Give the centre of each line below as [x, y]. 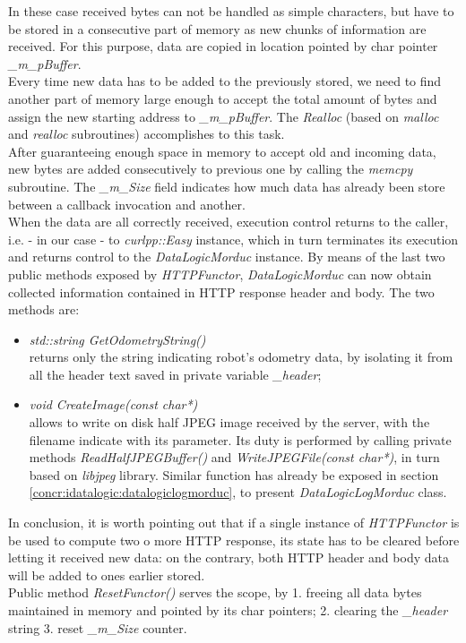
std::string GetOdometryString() [117, 339]
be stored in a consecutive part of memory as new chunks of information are [217, 28]
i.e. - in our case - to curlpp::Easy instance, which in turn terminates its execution [233, 239]
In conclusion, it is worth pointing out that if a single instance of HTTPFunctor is [234, 523]
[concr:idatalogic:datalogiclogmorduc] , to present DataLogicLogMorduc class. [238, 492]
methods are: [44, 309]
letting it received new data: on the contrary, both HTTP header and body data [229, 557]
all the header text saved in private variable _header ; [175, 374]
